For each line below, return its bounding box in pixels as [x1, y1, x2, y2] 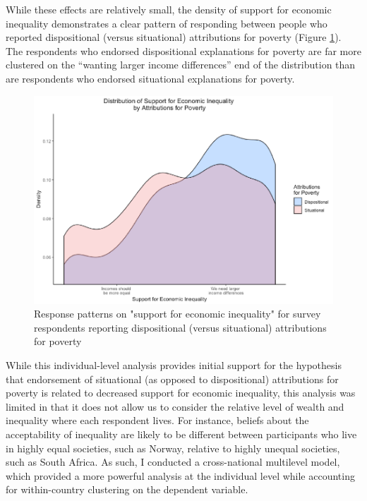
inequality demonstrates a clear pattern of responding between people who [6, 16, 327, 30]
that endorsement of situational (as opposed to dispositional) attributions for [6, 371, 339, 386]
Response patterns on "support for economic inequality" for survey [34, 306, 321, 321]
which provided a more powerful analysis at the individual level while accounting [6, 468, 355, 483]
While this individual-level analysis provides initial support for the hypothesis [6, 357, 342, 372]
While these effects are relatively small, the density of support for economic [6, 2, 332, 16]
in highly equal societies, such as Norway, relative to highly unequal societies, [6, 440, 340, 455]
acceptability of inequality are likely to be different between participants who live [6, 426, 357, 441]
